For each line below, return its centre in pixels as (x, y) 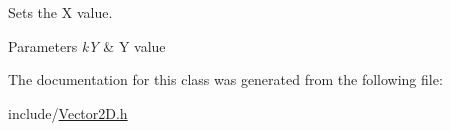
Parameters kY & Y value (87, 45)
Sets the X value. (60, 12)
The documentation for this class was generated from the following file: (225, 79)
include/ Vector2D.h (68, 112)
